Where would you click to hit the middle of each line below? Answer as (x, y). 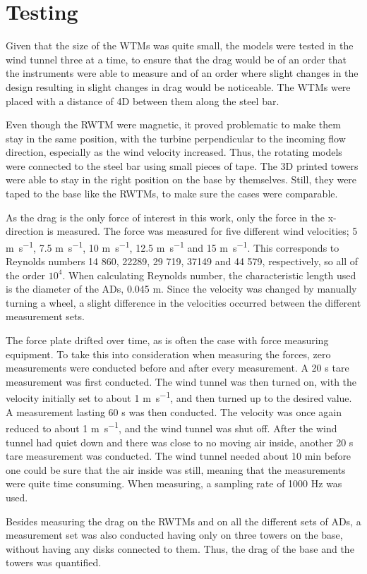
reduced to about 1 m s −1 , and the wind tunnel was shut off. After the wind (172, 427)
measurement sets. (45, 316)
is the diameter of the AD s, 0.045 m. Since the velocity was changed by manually (181, 289)
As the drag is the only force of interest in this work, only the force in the (165, 217)
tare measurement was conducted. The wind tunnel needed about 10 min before (179, 456)
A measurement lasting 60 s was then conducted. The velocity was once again (174, 411)
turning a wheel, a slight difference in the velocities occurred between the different (183, 302)
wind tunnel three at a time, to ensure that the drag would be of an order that (176, 59)
